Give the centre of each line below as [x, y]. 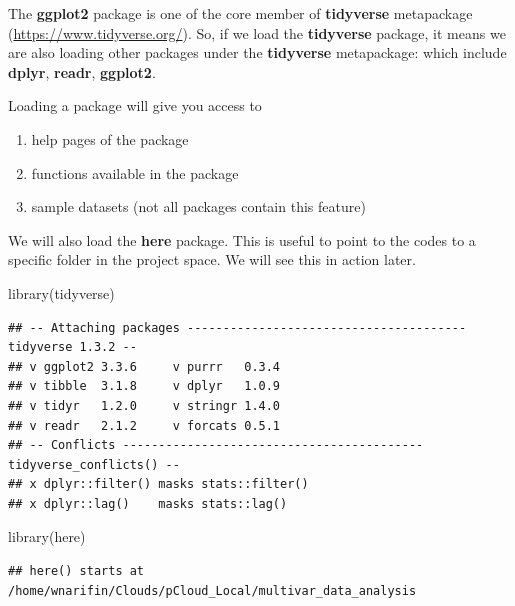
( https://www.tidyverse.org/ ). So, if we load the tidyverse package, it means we [257, 32]
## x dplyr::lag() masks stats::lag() [148, 503]
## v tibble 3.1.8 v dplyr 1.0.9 [144, 386]
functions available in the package [135, 172]
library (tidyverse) [61, 292]
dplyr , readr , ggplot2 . [82, 71]
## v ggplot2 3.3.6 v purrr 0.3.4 [144, 366]
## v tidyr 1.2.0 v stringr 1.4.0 [144, 405]
